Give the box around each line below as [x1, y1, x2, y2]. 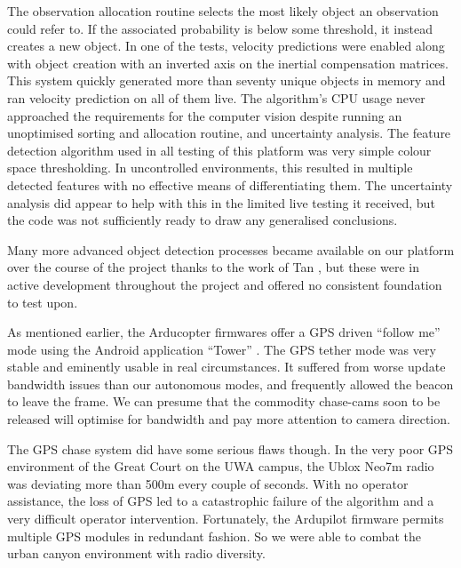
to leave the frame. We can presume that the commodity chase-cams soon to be [7, 392, 441, 411]
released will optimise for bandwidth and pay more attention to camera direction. [7, 410, 450, 428]
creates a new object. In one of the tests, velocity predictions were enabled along [7, 36, 445, 55]
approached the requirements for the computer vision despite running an [7, 106, 402, 124]
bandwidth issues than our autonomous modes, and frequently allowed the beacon [7, 374, 454, 393]
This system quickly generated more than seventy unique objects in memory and [7, 71, 446, 90]
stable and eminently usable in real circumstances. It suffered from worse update [7, 357, 446, 376]
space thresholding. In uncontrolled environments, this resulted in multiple [7, 158, 413, 177]
